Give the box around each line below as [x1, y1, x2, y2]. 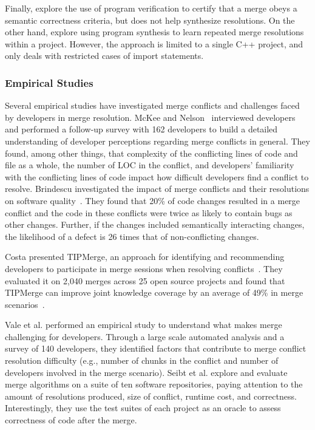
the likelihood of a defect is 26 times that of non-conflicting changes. [5, 230, 259, 242]
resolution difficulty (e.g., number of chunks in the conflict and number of [5, 354, 279, 367]
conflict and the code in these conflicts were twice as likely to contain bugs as [5, 206, 293, 219]
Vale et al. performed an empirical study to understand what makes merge [5, 318, 282, 331]
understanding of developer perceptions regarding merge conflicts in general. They [5, 134, 310, 147]
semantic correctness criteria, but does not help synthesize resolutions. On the [5, 13, 295, 26]
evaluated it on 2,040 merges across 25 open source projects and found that [5, 274, 285, 287]
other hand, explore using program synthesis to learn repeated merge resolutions [5, 26, 304, 38]
